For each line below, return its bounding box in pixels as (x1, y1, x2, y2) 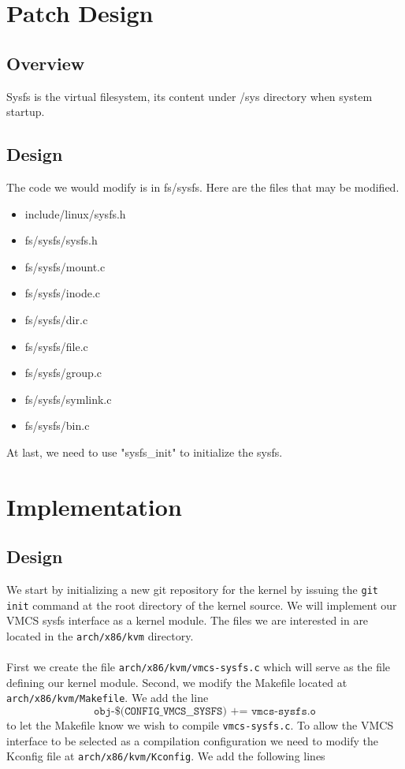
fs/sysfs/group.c (24, 364, 102, 381)
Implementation (6, 490, 182, 522)
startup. (6, 103, 45, 120)
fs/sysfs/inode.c (24, 285, 100, 301)
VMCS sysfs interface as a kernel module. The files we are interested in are (6, 612, 369, 629)
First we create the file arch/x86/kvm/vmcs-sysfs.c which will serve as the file (6, 659, 391, 675)
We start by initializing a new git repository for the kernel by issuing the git (6, 581, 378, 598)
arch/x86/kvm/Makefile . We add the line (6, 689, 209, 706)
